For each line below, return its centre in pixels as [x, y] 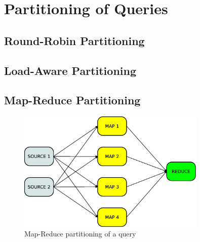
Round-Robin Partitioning [74, 40]
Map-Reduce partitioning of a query [80, 234]
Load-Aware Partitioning [70, 70]
